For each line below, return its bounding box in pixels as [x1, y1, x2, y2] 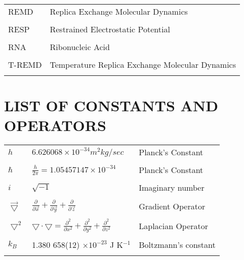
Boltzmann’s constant [139, 239, 216, 250]
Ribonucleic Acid [50, 41, 110, 53]
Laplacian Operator [139, 220, 209, 232]
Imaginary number [139, 182, 205, 194]
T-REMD [8, 59, 42, 70]
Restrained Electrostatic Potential [50, 23, 170, 35]
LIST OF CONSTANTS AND [4, 95, 218, 116]
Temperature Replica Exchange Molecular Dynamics [50, 59, 236, 70]
